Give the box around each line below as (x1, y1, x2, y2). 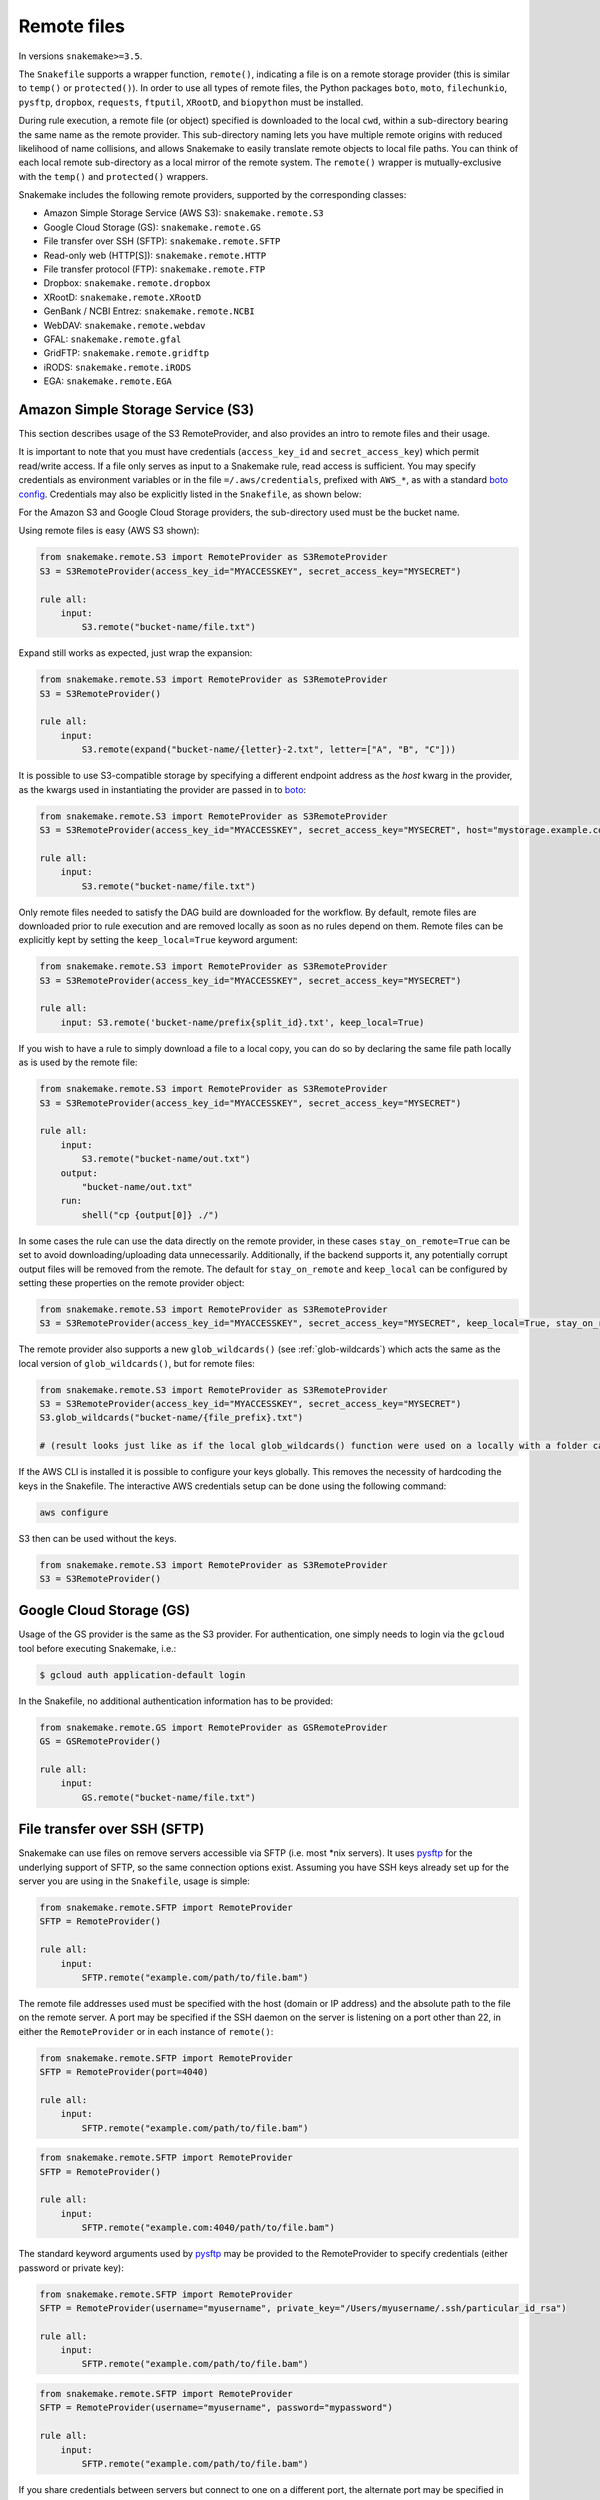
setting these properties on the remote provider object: (18, 1276, 245, 1289)
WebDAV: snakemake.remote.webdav (43, 319, 206, 331)
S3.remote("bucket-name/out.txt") (81, 1153, 251, 1165)
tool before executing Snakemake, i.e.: (18, 1642, 177, 1654)
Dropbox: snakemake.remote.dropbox (43, 277, 211, 289)
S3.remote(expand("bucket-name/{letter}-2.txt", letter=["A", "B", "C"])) (81, 744, 457, 755)
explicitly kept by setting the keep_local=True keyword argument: (18, 934, 299, 946)
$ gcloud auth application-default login (39, 1669, 246, 1680)
